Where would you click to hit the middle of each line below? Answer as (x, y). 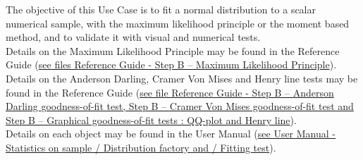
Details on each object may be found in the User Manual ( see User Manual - (171, 134)
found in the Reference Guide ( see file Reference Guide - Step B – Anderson (170, 92)
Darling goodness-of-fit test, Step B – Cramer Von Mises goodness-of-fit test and (180, 106)
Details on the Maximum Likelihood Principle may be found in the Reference (173, 50)
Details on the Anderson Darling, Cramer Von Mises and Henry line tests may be (182, 78)
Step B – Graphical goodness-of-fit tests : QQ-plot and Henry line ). (151, 119)
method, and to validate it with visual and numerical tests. (133, 37)
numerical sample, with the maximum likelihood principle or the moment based (178, 23)
